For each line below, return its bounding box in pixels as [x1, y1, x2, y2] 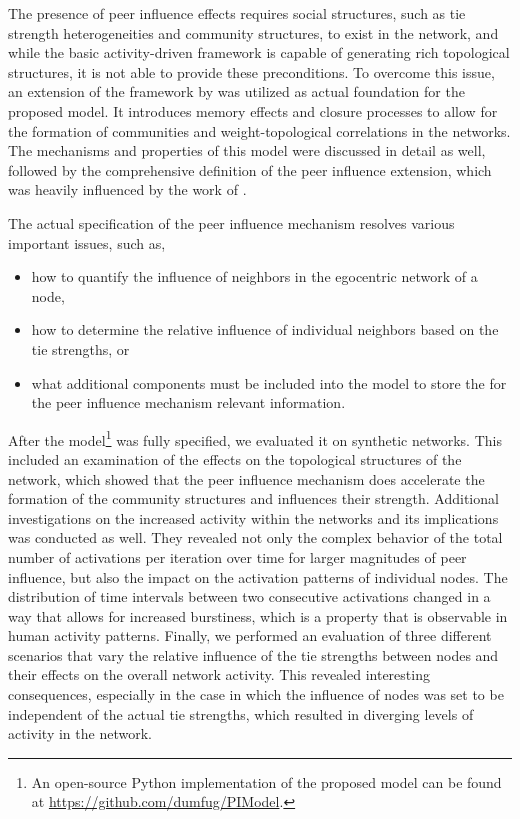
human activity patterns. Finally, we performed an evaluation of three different [8, 625, 492, 646]
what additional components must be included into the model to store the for [31, 372, 507, 393]
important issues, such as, [8, 232, 166, 253]
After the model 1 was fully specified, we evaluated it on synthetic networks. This [8, 426, 502, 450]
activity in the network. [8, 723, 152, 744]
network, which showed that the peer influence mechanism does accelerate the [8, 468, 485, 489]
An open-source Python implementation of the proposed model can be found [31, 771, 502, 792]
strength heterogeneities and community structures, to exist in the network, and [8, 22, 499, 43]
